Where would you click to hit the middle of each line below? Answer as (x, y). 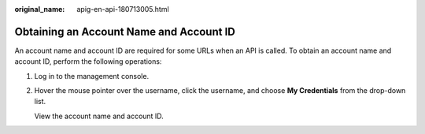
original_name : (40, 9)
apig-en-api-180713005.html (123, 9)
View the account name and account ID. (99, 116)
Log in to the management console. (92, 76)
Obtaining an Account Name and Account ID (125, 32)
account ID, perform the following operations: (88, 61)
